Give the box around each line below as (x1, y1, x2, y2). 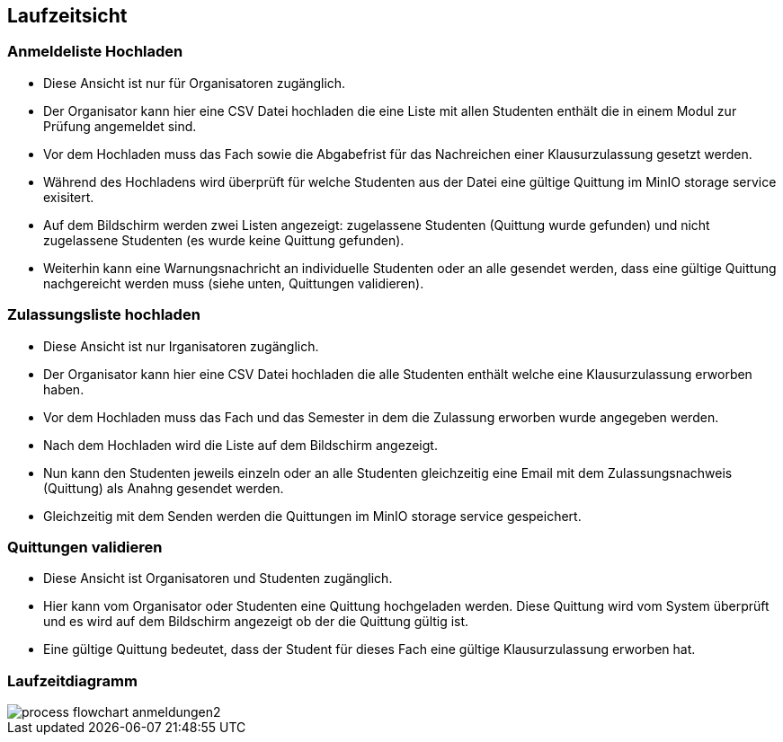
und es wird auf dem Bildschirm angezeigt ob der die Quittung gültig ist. (43, 614, 469, 630)
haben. (43, 381, 85, 397)
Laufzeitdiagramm (7, 671, 138, 690)
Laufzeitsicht (7, 4, 128, 27)
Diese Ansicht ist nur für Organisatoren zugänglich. (43, 75, 346, 91)
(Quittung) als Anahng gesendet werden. (43, 480, 284, 496)
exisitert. (43, 189, 94, 205)
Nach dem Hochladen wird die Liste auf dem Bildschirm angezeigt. (43, 437, 438, 453)
